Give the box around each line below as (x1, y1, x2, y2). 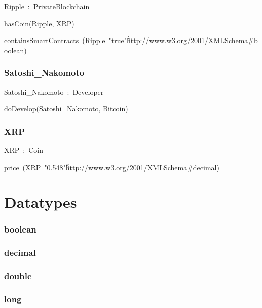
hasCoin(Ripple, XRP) (4, 18, 74, 28)
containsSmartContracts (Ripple (4, 35, 105, 46)
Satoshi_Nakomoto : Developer (4, 86, 104, 97)
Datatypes (4, 191, 77, 212)
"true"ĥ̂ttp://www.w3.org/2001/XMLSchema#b (108, 35, 258, 46)
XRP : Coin (4, 145, 44, 155)
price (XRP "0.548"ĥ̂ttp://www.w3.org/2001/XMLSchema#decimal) (4, 162, 219, 172)
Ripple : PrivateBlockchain (4, 1, 90, 11)
